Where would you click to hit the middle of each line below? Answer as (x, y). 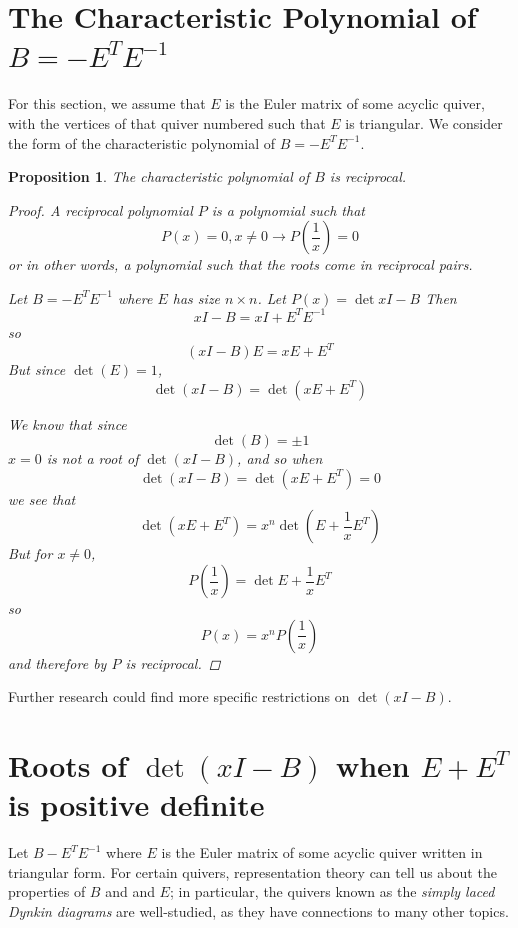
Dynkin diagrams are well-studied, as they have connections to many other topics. (258, 910)
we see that (42, 498)
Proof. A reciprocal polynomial (100, 209)
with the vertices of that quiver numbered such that (167, 122)
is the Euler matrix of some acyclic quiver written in (322, 852)
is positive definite (136, 804)
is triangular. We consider (424, 122)
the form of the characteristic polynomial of (141, 142)
